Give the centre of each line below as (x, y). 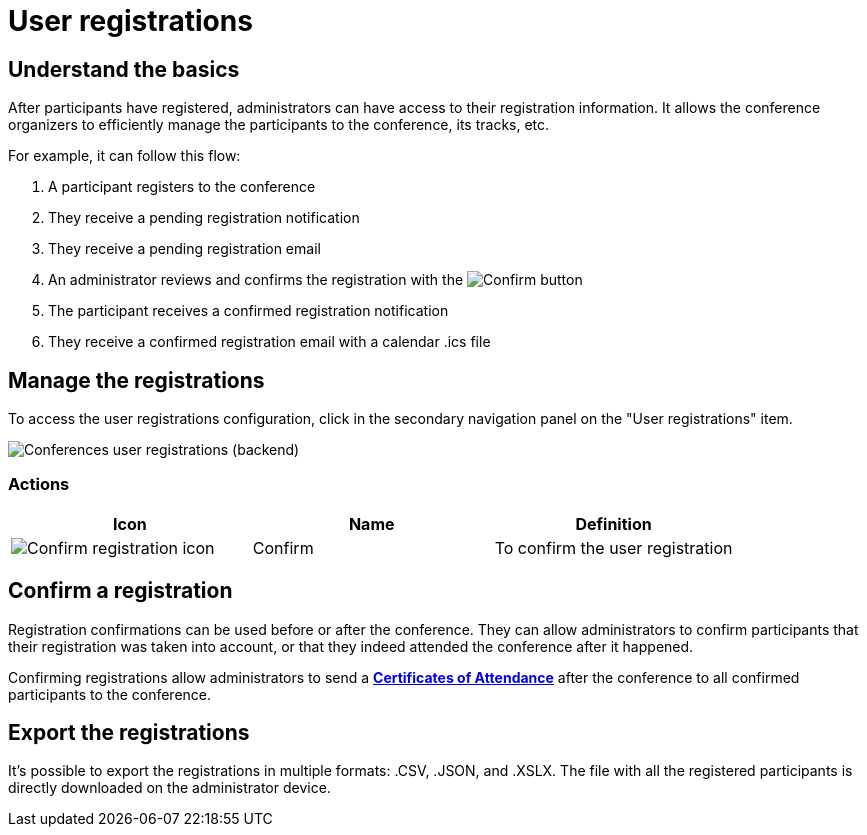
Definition (613, 523)
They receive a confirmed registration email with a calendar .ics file (269, 342)
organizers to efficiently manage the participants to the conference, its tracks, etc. (279, 125)
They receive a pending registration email (184, 249)
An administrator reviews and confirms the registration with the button (315, 280)
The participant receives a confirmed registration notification (248, 311)
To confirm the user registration (613, 547)
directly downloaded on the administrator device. (169, 788)
